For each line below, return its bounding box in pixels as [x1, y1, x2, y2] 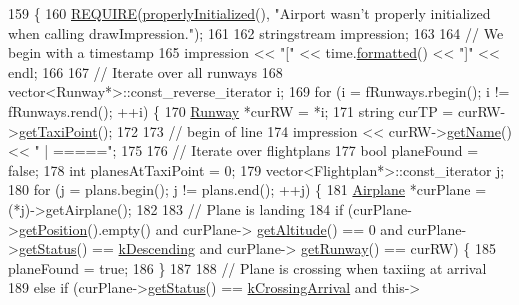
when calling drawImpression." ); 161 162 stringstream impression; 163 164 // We [8, 22, 504, 43]
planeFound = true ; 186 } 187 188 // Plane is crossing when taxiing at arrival [8, 257, 487, 278]
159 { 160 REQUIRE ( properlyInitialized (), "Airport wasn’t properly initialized [8, 3, 491, 23]
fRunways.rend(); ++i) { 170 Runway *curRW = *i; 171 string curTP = [8, 100, 454, 121]
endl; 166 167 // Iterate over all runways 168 [8, 61, 283, 82]
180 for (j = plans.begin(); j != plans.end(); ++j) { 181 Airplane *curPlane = [8, 179, 487, 200]
